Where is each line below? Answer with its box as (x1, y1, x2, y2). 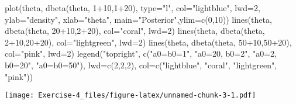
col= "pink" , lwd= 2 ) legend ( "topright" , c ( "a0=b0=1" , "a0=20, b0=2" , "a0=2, (5, 47, 277, 60)
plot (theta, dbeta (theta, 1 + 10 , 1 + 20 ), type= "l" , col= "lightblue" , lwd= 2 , (5, 2, 260, 13)
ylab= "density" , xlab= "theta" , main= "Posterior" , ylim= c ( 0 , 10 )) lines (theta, (5, 13, 272, 25)
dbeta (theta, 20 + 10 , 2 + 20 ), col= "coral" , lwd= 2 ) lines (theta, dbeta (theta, (5, 25, 265, 37)
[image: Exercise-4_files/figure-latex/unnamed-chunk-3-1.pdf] (5, 91, 256, 100)
